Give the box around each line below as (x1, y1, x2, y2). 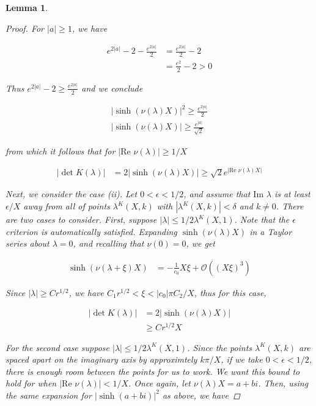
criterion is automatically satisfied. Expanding (6, 225, 177, 237)
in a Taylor (249, 225, 292, 237)
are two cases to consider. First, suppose (6, 213, 157, 226)
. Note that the (234, 213, 290, 226)
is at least (274, 187, 310, 200)
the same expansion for (6, 388, 92, 401)
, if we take (221, 353, 263, 366)
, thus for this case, (194, 286, 266, 299)
